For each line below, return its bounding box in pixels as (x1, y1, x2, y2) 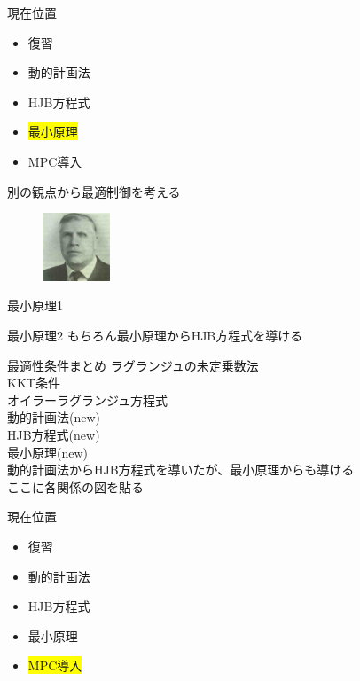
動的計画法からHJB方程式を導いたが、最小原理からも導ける (7, 460, 355, 479)
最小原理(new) (7, 442, 88, 461)
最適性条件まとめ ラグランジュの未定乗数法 (7, 356, 259, 374)
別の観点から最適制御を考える (7, 182, 181, 200)
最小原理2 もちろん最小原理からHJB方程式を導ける (7, 326, 303, 345)
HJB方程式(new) (7, 425, 100, 443)
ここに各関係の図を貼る (7, 477, 144, 496)
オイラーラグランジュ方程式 (7, 390, 168, 409)
